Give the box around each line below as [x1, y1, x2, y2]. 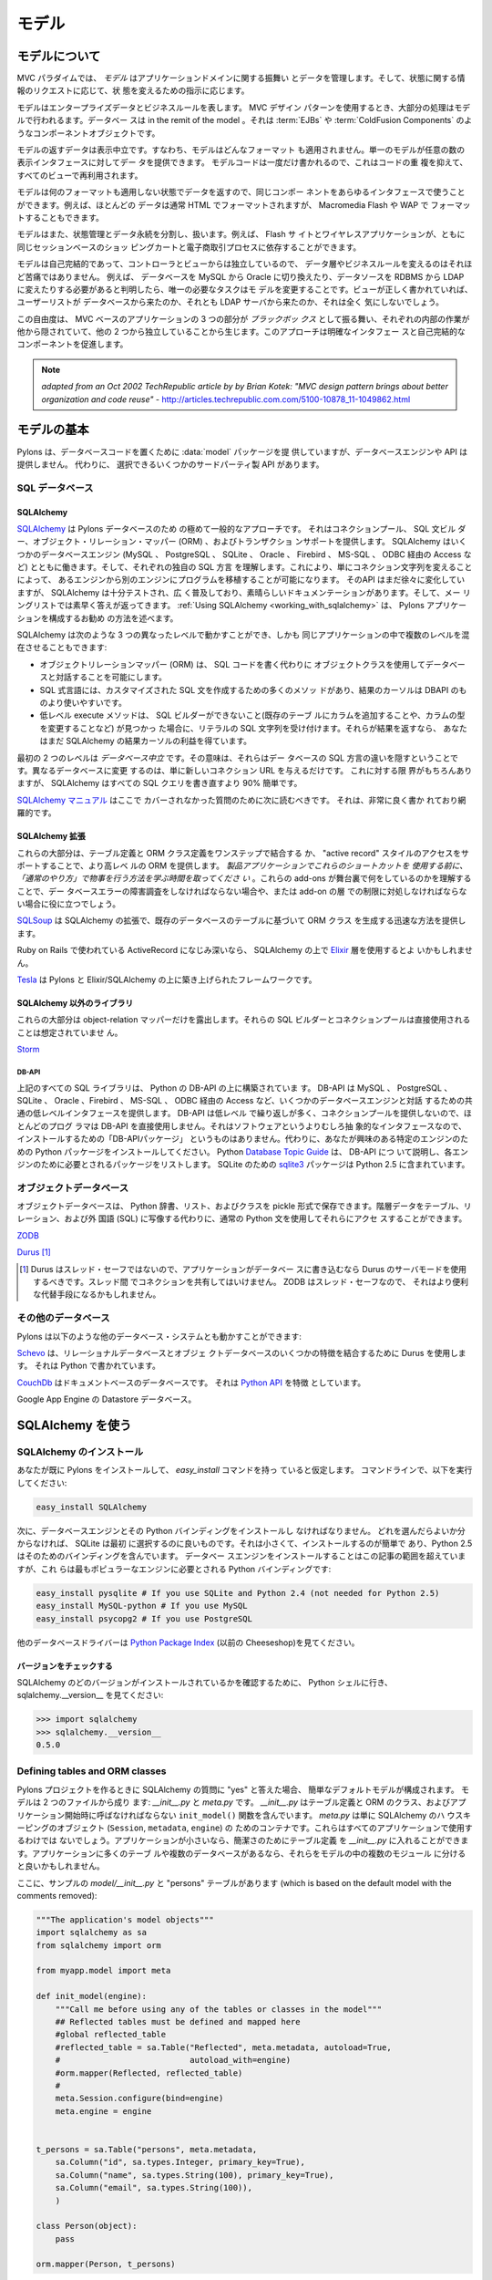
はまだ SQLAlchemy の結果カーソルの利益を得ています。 [39, 735, 252, 747]
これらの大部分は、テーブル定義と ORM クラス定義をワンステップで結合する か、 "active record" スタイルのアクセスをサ [16, 847, 469, 858]
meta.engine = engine [55, 2106, 152, 2116]
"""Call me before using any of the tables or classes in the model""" [55, 2004, 383, 2015]
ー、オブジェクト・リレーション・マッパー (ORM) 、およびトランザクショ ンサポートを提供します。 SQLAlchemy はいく [16, 536, 467, 547]
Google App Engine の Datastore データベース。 [16, 1394, 197, 1404]
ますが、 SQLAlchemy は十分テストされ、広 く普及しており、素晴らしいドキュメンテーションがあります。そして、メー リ [16, 586, 471, 597]
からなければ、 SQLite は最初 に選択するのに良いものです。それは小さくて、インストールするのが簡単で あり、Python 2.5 [16, 1538, 473, 1549]
